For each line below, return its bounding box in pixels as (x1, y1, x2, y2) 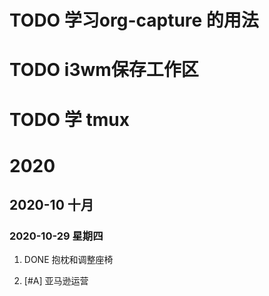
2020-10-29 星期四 (9, 229, 104, 243)
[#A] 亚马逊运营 (23, 275, 89, 287)
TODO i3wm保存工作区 (9, 59, 199, 81)
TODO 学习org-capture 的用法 (9, 9, 259, 32)
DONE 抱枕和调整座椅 (23, 254, 114, 266)
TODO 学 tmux (9, 108, 130, 131)
